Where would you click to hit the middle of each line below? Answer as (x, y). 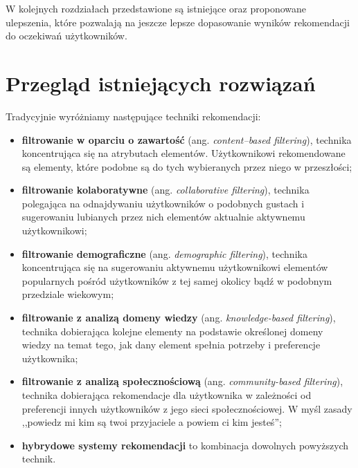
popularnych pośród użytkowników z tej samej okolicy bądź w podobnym (177, 280)
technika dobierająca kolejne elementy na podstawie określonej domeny (172, 331)
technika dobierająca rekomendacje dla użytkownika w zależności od (167, 395)
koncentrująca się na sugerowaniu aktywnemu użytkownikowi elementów (175, 267)
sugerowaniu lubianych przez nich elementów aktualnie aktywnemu (163, 217)
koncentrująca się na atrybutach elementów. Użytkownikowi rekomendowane (184, 153)
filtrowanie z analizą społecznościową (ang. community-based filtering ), (182, 381)
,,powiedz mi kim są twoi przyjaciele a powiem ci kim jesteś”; (152, 422)
